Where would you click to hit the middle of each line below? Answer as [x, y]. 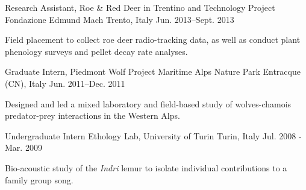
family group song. [39, 179]
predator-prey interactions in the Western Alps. [92, 116]
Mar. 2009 [23, 147]
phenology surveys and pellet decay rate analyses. [96, 51]
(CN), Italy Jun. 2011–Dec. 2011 [65, 83]
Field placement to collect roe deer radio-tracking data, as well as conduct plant [153, 40]
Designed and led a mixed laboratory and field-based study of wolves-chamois [148, 103]
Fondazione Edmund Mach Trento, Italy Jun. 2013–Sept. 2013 [120, 19]
